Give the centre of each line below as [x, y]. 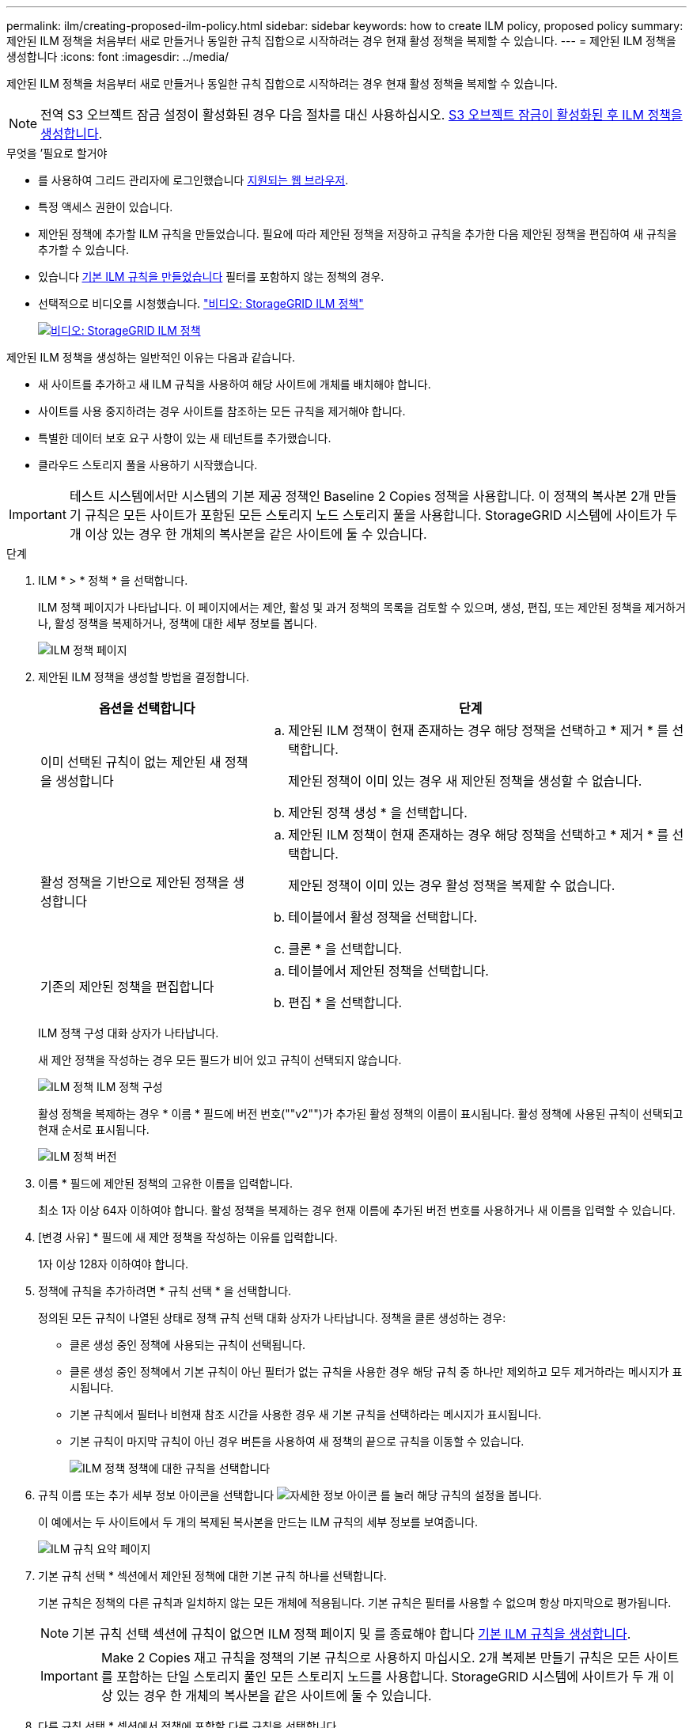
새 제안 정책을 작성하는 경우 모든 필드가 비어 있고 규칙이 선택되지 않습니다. [220, 1060]
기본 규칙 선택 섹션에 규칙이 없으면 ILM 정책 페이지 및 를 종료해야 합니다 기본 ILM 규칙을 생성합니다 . [352, 1634]
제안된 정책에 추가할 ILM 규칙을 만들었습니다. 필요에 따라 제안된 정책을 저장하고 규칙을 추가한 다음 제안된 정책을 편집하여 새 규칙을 [358, 234]
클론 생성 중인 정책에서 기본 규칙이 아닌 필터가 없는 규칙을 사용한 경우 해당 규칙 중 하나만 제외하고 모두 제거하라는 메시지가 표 [376, 1372]
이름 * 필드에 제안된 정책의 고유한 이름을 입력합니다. [165, 1183]
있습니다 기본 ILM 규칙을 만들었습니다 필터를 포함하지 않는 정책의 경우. [211, 277]
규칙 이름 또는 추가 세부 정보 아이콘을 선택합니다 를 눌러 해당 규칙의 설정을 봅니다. [290, 1495]
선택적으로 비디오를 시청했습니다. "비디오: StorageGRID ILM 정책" [201, 303]
